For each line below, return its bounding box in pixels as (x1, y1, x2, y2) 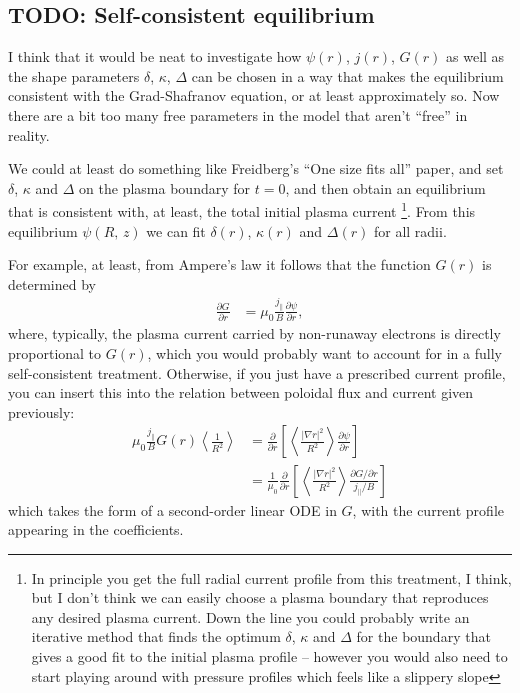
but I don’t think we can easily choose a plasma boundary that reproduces (31, 587, 489, 608)
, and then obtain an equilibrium (285, 177, 486, 198)
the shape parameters (8, 65, 140, 86)
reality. (8, 124, 50, 145)
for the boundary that (356, 626, 491, 647)
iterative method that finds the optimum (31, 626, 281, 647)
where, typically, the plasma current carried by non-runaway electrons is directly (8, 323, 501, 344)
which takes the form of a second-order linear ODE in (8, 499, 337, 520)
